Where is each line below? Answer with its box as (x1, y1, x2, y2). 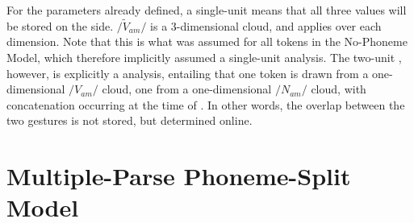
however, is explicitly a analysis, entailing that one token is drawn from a (6, 64, 369, 81)
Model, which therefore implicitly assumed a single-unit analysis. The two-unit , (6, 49, 402, 65)
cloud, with (311, 81, 366, 97)
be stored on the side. (6, 17, 114, 34)
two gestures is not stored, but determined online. (6, 112, 253, 129)
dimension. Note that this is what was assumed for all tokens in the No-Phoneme (6, 33, 408, 50)
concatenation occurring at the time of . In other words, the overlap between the (6, 96, 405, 113)
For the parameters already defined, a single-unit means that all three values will (6, 2, 407, 18)
